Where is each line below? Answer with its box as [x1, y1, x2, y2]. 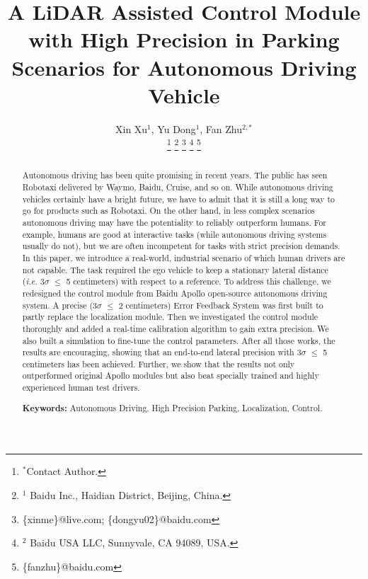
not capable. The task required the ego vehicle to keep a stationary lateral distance [22, 263, 328, 275]
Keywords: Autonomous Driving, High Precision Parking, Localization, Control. [22, 401, 323, 414]
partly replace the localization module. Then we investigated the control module [22, 311, 318, 323]
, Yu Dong [151, 121, 196, 136]
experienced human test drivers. [22, 382, 140, 394]
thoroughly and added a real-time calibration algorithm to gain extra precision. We [22, 322, 329, 334]
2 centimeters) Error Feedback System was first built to [118, 299, 323, 311]
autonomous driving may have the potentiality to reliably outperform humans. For [22, 216, 327, 228]
